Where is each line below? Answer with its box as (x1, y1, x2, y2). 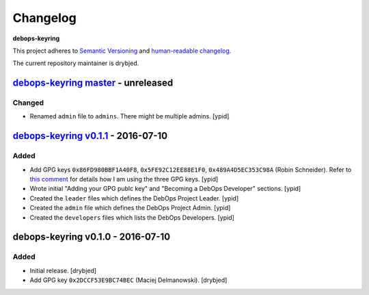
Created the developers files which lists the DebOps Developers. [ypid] (29, 213, 235, 222)
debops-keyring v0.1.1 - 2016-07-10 (12, 130, 167, 142)
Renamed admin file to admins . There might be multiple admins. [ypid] (29, 112, 230, 120)
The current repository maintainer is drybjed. (12, 59, 139, 68)
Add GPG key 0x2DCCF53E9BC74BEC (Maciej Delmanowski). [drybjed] (29, 276, 228, 284)
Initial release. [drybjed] (29, 266, 97, 274)
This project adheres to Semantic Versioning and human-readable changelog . (12, 47, 232, 55)
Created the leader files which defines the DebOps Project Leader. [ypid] (29, 194, 239, 202)
